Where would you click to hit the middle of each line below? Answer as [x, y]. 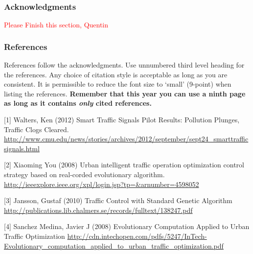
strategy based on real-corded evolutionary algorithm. [84, 174]
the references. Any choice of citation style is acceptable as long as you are [116, 74]
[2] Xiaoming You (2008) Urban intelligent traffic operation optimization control [124, 165]
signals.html [22, 148]
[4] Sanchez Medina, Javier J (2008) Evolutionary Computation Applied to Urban [127, 226]
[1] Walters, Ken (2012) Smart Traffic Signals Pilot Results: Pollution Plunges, [122, 119]
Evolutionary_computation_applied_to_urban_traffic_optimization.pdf [114, 245]
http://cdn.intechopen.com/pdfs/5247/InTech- [137, 236]
